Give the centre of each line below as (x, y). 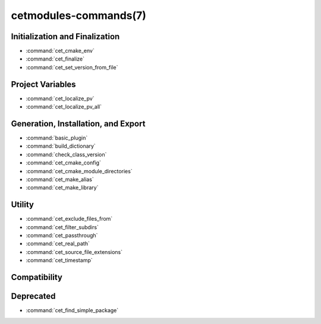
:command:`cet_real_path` (58, 244)
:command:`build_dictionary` (61, 146)
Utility (22, 205)
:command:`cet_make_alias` (60, 179)
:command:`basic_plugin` (57, 138)
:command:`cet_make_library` (62, 188)
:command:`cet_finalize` (55, 59)
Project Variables (44, 84)
